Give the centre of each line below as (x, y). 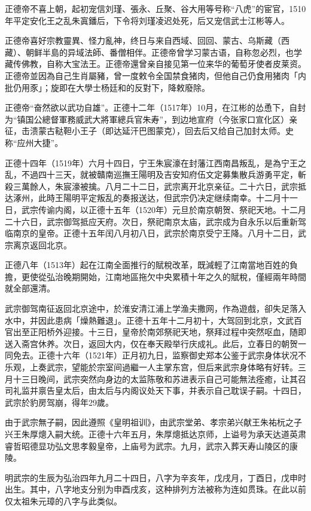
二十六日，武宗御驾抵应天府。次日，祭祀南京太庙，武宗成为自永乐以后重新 (151, 221)
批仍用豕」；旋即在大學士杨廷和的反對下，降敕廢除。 (107, 87)
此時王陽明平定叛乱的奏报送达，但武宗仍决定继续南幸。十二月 (159, 198)
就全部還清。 (30, 288)
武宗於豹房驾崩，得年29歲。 (59, 402)
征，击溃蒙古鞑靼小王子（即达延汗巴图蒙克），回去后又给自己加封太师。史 (149, 131)
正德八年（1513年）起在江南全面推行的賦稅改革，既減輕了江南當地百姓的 (147, 265)
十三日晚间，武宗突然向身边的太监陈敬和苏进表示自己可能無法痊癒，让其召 (159, 378)
